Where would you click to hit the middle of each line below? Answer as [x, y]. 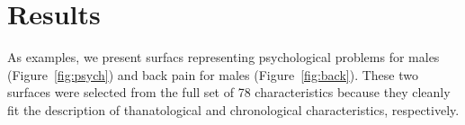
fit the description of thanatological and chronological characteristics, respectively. [233, 109]
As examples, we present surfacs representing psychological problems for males [224, 57]
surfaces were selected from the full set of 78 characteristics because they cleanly [229, 92]
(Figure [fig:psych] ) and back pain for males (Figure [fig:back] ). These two [213, 74]
